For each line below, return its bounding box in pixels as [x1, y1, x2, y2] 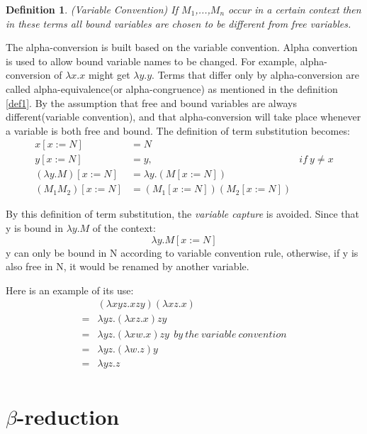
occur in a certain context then [228, 2, 361, 16]
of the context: [92, 221, 156, 235]
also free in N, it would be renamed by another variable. [6, 259, 249, 274]
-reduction [16, 401, 120, 430]
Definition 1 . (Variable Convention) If [6, 2, 179, 16]
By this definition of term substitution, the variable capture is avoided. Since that [6, 206, 359, 221]
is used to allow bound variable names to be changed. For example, [6, 53, 298, 68]
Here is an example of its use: [6, 282, 134, 297]
